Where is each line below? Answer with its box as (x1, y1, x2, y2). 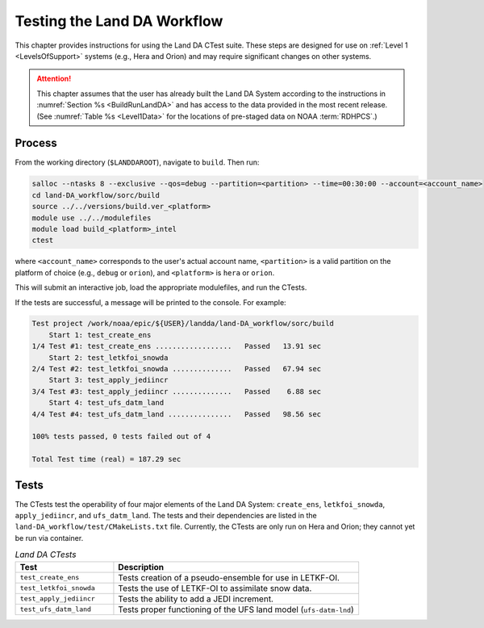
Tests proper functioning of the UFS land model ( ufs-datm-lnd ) (118, 604, 354, 615)
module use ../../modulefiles (31, 213, 152, 222)
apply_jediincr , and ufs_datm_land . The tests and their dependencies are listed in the (15, 511, 318, 521)
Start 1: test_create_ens (48, 330, 152, 339)
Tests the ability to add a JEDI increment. (118, 593, 274, 605)
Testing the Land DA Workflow (15, 12, 223, 30)
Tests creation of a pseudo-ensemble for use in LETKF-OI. (118, 571, 340, 583)
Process (15, 136, 57, 150)
